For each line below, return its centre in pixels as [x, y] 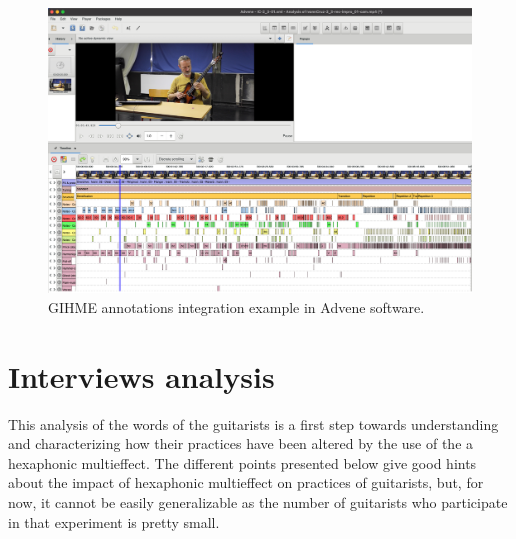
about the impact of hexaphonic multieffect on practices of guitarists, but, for [246, 482]
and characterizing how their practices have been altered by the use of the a [241, 443]
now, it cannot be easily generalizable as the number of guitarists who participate [258, 501]
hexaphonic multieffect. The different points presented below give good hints [242, 462]
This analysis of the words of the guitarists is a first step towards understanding [253, 423]
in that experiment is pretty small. [114, 521]
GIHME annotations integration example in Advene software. [236, 306]
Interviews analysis [141, 375]
